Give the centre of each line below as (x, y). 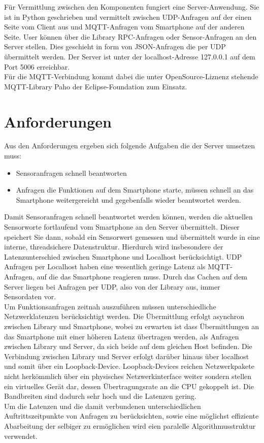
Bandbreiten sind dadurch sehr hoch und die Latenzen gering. (100, 396)
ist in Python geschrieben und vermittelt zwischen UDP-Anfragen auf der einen (128, 17)
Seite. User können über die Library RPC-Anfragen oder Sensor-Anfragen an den (130, 36)
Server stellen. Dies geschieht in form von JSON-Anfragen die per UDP (115, 46)
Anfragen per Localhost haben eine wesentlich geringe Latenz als (105, 266)
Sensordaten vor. (30, 296)
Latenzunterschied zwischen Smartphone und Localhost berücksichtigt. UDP (123, 256)
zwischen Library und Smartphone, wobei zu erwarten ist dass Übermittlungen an (132, 326)
